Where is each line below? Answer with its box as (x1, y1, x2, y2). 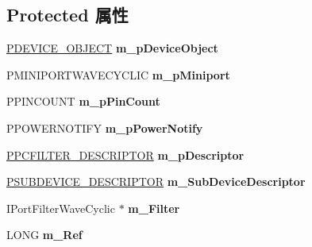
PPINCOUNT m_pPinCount (6, 93, 160, 110)
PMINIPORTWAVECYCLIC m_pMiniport (6, 66, 230, 83)
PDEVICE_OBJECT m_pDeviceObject (6, 40, 218, 56)
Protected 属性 (6, 2, 129, 27)
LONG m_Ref (6, 226, 83, 243)
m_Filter (128, 199, 180, 216)
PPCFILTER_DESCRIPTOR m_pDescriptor (6, 146, 245, 163)
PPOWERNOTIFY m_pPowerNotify (6, 119, 203, 136)
